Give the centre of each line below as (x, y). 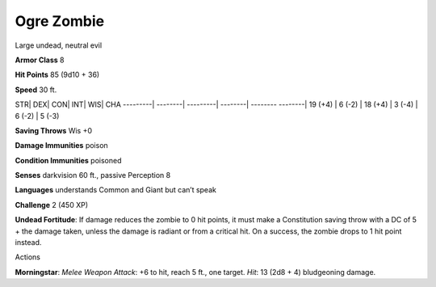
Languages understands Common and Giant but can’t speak (116, 190)
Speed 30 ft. (36, 90)
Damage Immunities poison (61, 146)
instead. (28, 243)
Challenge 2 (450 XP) (52, 205)
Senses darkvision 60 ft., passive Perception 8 (93, 175)
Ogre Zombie (60, 21)
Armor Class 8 (40, 60)
